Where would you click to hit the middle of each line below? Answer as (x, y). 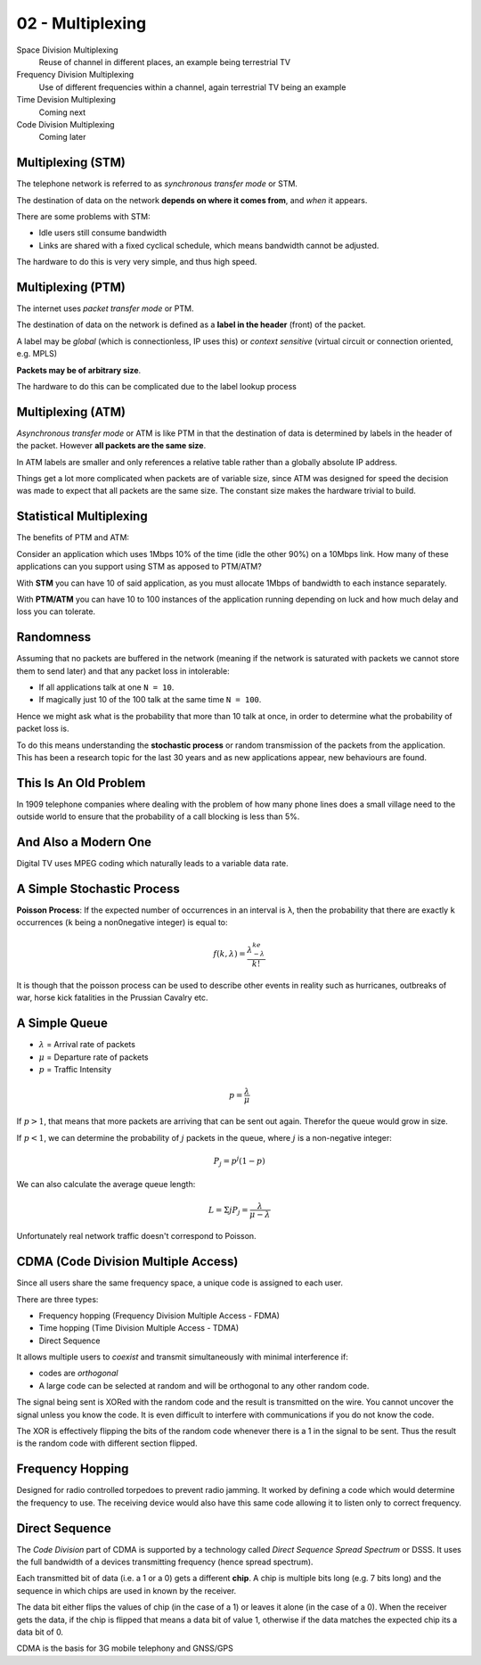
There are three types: (57, 1299)
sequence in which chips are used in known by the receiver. (126, 1590)
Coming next (62, 112)
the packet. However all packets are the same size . (111, 446)
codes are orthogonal (78, 1374)
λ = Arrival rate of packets (87, 1045)
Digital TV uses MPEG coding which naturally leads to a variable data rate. (152, 864)
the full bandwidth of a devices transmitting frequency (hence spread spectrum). (165, 1562)
